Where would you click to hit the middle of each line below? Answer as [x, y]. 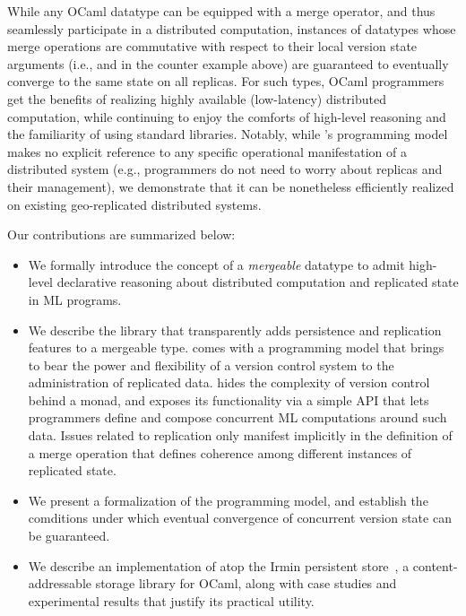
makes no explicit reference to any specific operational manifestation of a [207, 151]
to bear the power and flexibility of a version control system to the [211, 364]
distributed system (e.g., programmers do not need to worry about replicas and [225, 169]
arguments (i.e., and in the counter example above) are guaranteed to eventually [228, 63]
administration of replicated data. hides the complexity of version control [229, 382]
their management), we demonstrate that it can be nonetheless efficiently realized [231, 186]
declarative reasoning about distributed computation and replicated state [258, 282]
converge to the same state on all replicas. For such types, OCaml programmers [226, 81]
